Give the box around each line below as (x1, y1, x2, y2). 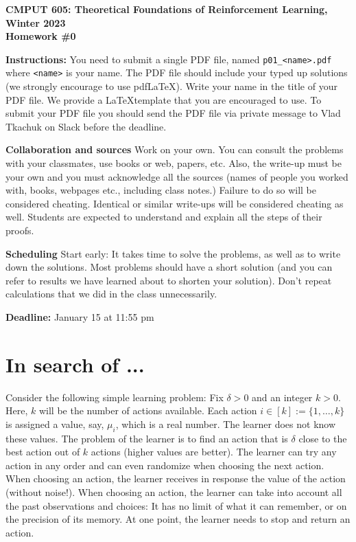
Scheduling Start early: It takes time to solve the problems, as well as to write (5, 246, 341, 260)
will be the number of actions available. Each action (38, 403, 257, 418)
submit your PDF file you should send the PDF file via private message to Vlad (5, 106, 341, 120)
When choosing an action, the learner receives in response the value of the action (5, 471, 346, 486)
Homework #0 (5, 29, 76, 43)
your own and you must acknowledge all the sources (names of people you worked (5, 169, 348, 183)
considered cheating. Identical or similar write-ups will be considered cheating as (5, 196, 344, 210)
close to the (298, 431, 347, 445)
